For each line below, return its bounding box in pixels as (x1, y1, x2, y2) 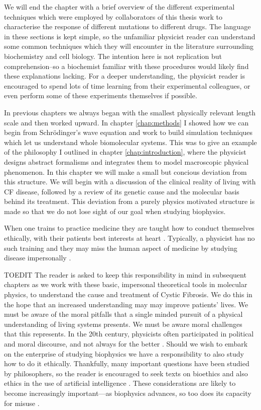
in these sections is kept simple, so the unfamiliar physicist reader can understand (4, 31, 255, 41)
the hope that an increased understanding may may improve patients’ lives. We (4, 299, 248, 309)
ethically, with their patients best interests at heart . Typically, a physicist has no (4, 233, 255, 243)
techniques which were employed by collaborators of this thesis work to (4, 11, 222, 22)
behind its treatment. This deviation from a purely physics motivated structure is (4, 196, 255, 207)
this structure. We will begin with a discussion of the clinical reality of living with (4, 176, 256, 187)
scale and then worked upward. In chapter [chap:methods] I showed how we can (4, 117, 249, 127)
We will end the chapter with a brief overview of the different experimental (4, 2, 235, 12)
